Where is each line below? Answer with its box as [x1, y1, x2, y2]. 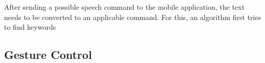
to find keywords [4, 22, 56, 32]
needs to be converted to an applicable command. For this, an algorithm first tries [4, 11, 261, 22]
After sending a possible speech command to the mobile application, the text [4, 2, 245, 12]
